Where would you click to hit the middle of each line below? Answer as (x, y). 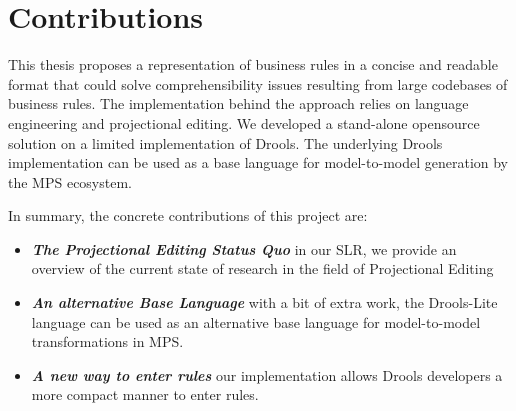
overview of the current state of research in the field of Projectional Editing (262, 268)
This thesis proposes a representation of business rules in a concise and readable (253, 64)
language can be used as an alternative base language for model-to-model (256, 321)
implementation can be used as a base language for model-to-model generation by (258, 162)
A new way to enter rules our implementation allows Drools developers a (267, 374)
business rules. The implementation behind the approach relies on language (238, 103)
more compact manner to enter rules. (145, 394)
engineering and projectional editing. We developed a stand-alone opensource (244, 122)
